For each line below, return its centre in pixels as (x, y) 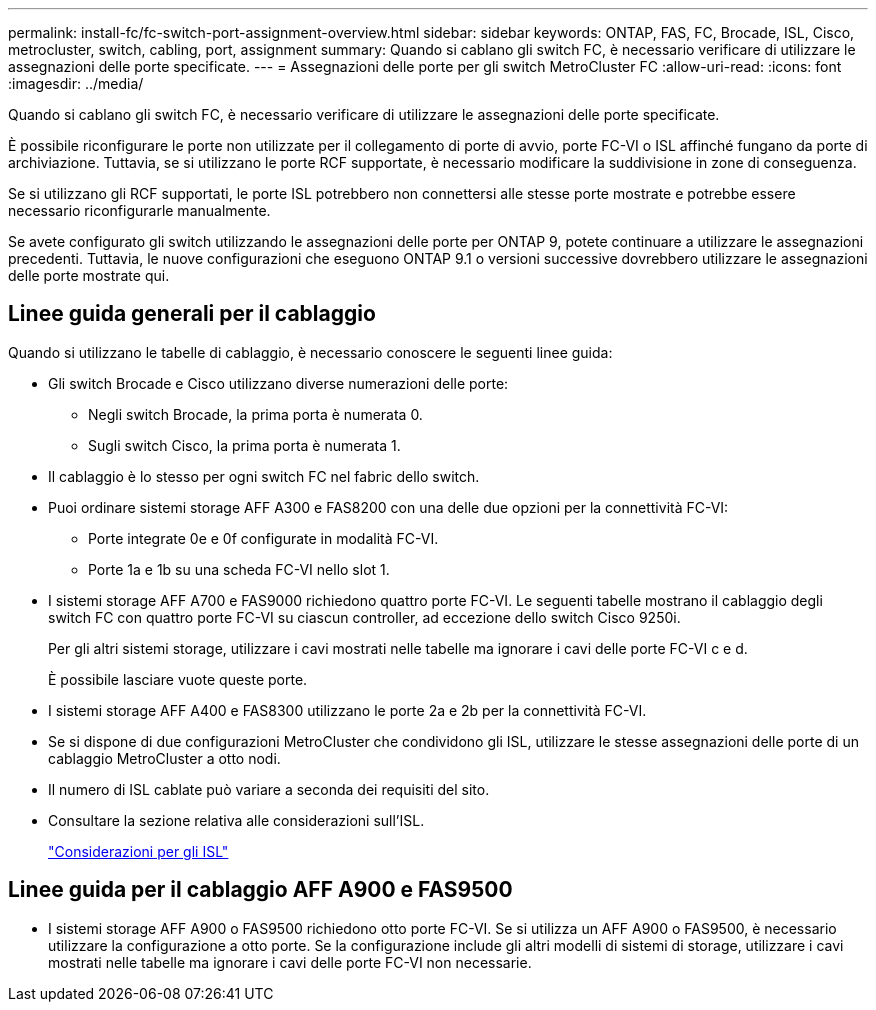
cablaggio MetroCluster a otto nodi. (164, 758)
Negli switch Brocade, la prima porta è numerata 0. (255, 414)
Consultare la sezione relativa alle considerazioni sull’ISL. (236, 820)
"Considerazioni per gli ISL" (138, 851)
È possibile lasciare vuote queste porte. (178, 679)
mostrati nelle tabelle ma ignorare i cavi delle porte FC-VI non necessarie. (290, 962)
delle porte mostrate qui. (89, 275)
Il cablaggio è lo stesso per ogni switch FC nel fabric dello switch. (264, 476)
